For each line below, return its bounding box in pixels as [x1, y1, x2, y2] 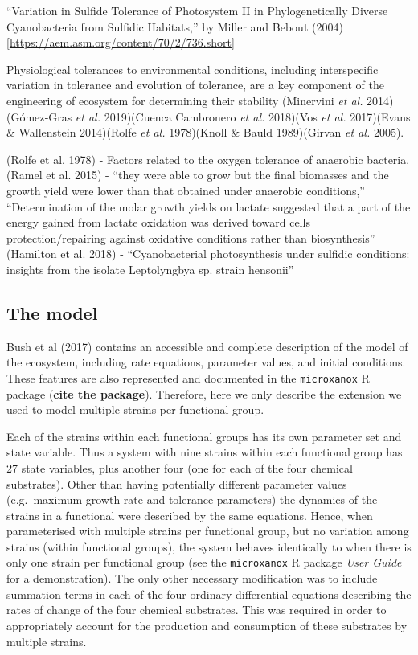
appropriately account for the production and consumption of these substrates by [6, 616, 408, 633]
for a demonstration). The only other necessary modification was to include [6, 570, 378, 587]
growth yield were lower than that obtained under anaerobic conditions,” [6, 182, 365, 199]
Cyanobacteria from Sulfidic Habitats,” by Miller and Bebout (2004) [6, 18, 343, 35]
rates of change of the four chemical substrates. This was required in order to [6, 601, 387, 618]
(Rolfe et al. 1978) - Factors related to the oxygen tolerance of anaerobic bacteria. [6, 150, 410, 167]
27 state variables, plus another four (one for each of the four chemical [6, 459, 353, 476]
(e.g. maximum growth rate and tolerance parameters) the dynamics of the [6, 491, 378, 508]
